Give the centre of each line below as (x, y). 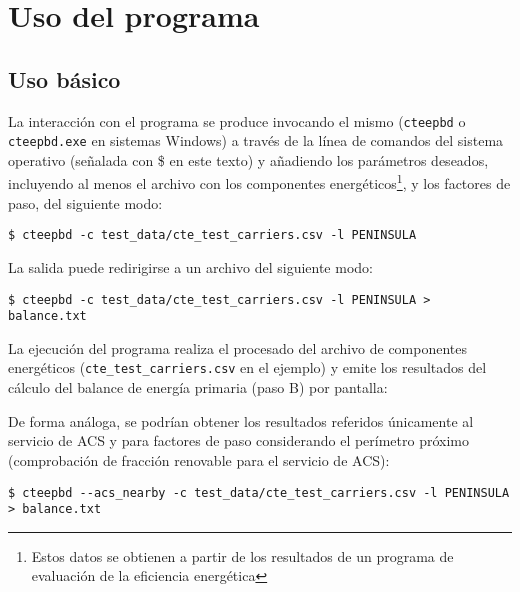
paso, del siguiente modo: (85, 202)
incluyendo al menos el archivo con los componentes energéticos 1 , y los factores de (259, 182)
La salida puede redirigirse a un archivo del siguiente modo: (190, 266)
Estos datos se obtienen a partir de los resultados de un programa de (242, 555)
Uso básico (64, 78)
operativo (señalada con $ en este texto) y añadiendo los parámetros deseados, (248, 159)
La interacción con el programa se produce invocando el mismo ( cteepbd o (237, 120)
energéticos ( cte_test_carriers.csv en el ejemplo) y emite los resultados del (247, 367)
